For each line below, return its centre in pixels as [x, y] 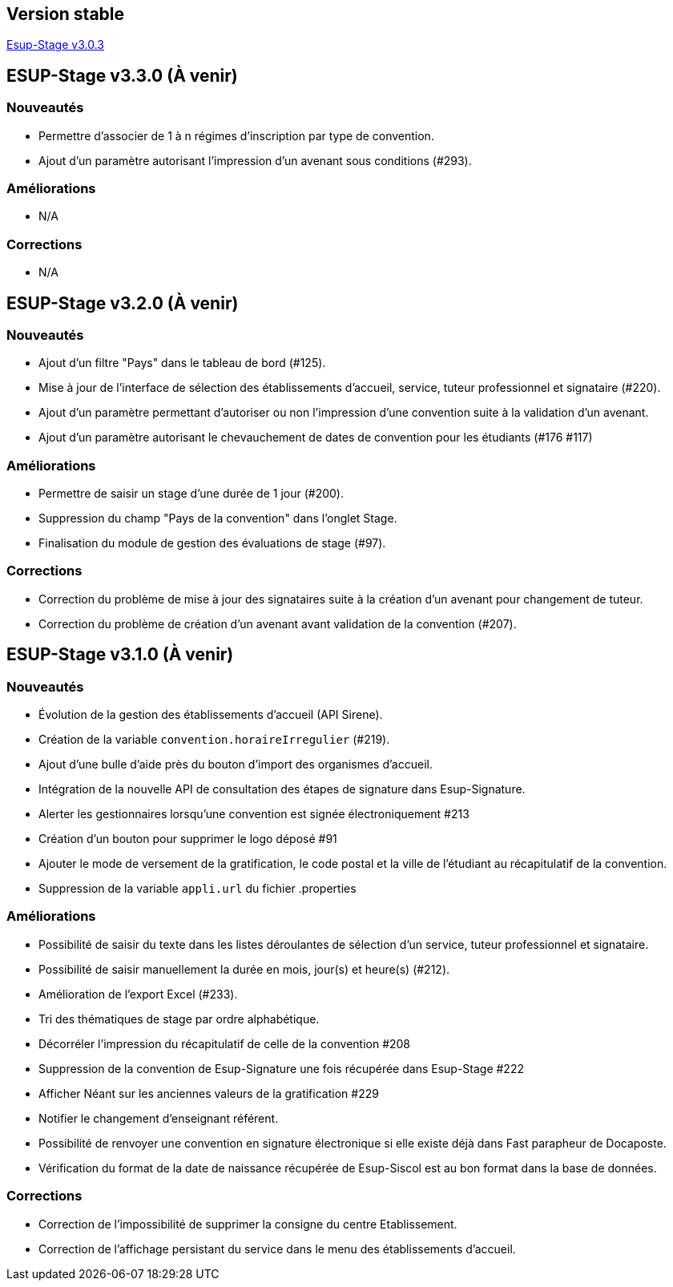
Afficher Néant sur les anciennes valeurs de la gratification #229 [209, 1093]
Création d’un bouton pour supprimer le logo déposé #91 [188, 839]
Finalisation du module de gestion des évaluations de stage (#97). [212, 543]
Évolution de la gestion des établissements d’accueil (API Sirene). [211, 715]
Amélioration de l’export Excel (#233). [138, 994]
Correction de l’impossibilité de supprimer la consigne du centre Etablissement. [248, 1224]
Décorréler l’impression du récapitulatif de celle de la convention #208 [225, 1043]
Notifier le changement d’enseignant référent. [159, 1118]
